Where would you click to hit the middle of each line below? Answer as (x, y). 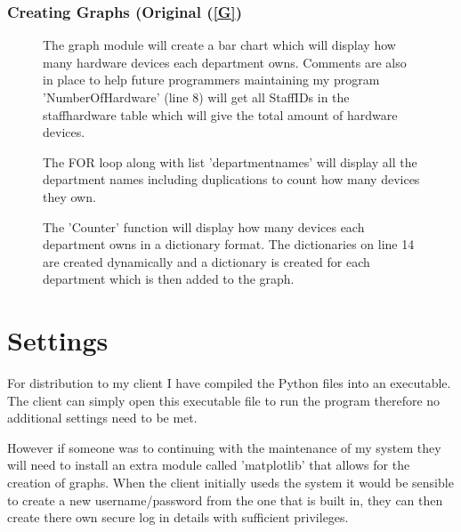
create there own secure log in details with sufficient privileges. (178, 517)
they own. (69, 196)
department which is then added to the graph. (169, 279)
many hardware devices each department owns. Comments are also (225, 62)
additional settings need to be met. (102, 418)
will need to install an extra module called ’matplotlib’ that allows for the (209, 465)
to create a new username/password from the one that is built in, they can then (225, 500)
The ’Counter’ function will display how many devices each (204, 226)
